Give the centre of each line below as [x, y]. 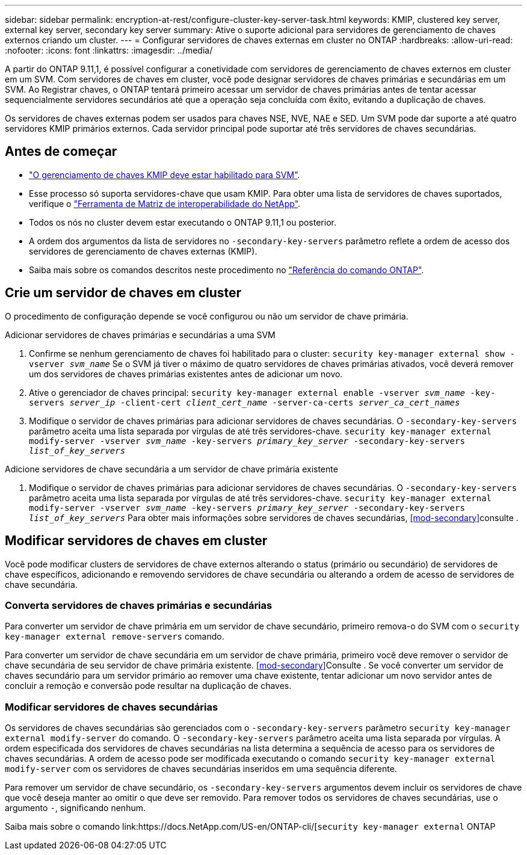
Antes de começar [61, 152]
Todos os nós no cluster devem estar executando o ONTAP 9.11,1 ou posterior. [183, 222]
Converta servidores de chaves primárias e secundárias [139, 605]
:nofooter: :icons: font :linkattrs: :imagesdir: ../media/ [109, 50]
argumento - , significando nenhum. [75, 808]
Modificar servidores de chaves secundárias [112, 707]
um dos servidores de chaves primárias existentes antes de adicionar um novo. [186, 374]
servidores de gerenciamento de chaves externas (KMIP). [143, 251]
